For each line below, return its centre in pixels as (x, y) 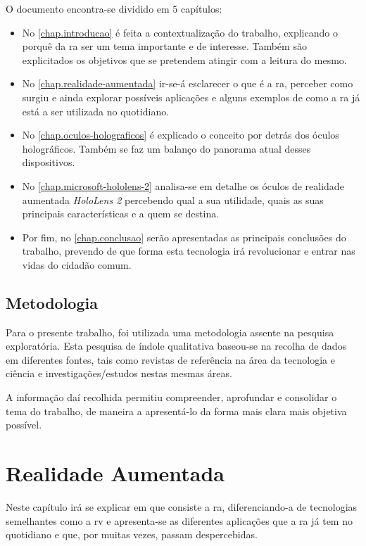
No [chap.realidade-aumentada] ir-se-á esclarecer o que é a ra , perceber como (188, 83)
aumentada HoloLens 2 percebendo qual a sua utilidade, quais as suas (173, 199)
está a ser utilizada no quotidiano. (96, 111)
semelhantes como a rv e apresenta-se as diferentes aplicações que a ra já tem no (179, 520)
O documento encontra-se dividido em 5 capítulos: (114, 8)
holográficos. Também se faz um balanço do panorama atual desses (166, 148)
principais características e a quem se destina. (121, 214)
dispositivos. (49, 162)
